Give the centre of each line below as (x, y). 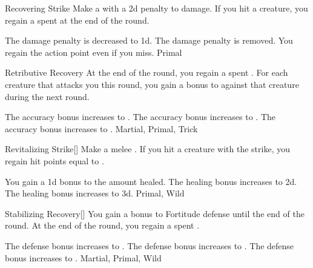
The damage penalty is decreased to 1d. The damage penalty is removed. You (149, 40)
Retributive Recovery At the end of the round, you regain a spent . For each (147, 72)
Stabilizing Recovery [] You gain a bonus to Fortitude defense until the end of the (155, 213)
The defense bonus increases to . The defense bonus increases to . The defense (150, 245)
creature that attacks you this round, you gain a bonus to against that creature (152, 84)
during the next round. (47, 96)
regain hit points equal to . (54, 160)
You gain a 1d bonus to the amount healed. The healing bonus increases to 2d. (151, 181)
